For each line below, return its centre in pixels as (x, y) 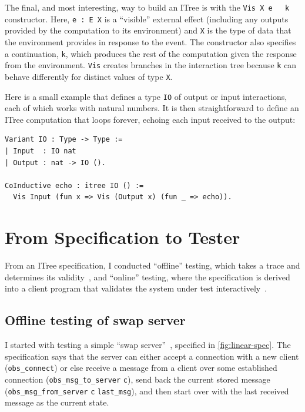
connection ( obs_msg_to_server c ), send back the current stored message (138, 379)
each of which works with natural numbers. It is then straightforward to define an (152, 108)
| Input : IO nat (41, 151)
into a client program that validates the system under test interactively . (136, 288)
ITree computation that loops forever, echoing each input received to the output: (150, 119)
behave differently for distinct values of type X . (89, 76)
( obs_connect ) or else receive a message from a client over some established (141, 368)
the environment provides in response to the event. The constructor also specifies (150, 41)
